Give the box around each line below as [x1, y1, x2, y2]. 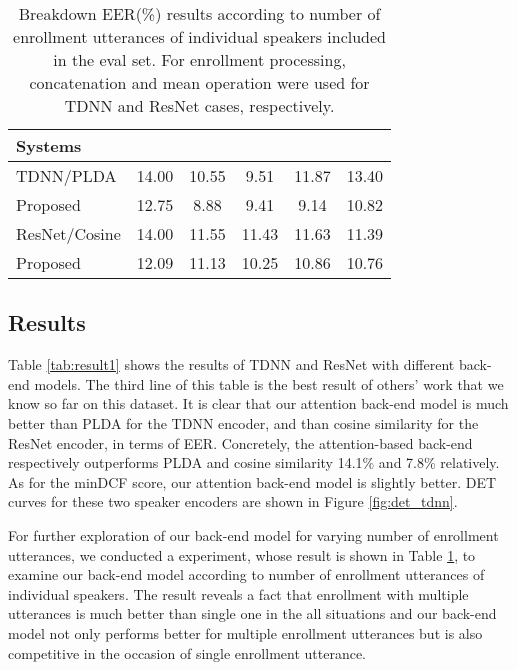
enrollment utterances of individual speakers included [13, 25, 386, 48]
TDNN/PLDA [16, 164, 117, 187]
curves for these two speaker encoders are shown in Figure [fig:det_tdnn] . [8, 491, 458, 512]
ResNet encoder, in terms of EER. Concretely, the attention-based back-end [8, 432, 473, 453]
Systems [16, 134, 82, 157]
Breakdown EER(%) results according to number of [18, 2, 381, 25]
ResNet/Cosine [16, 222, 121, 245]
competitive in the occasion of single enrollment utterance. [8, 642, 366, 663]
